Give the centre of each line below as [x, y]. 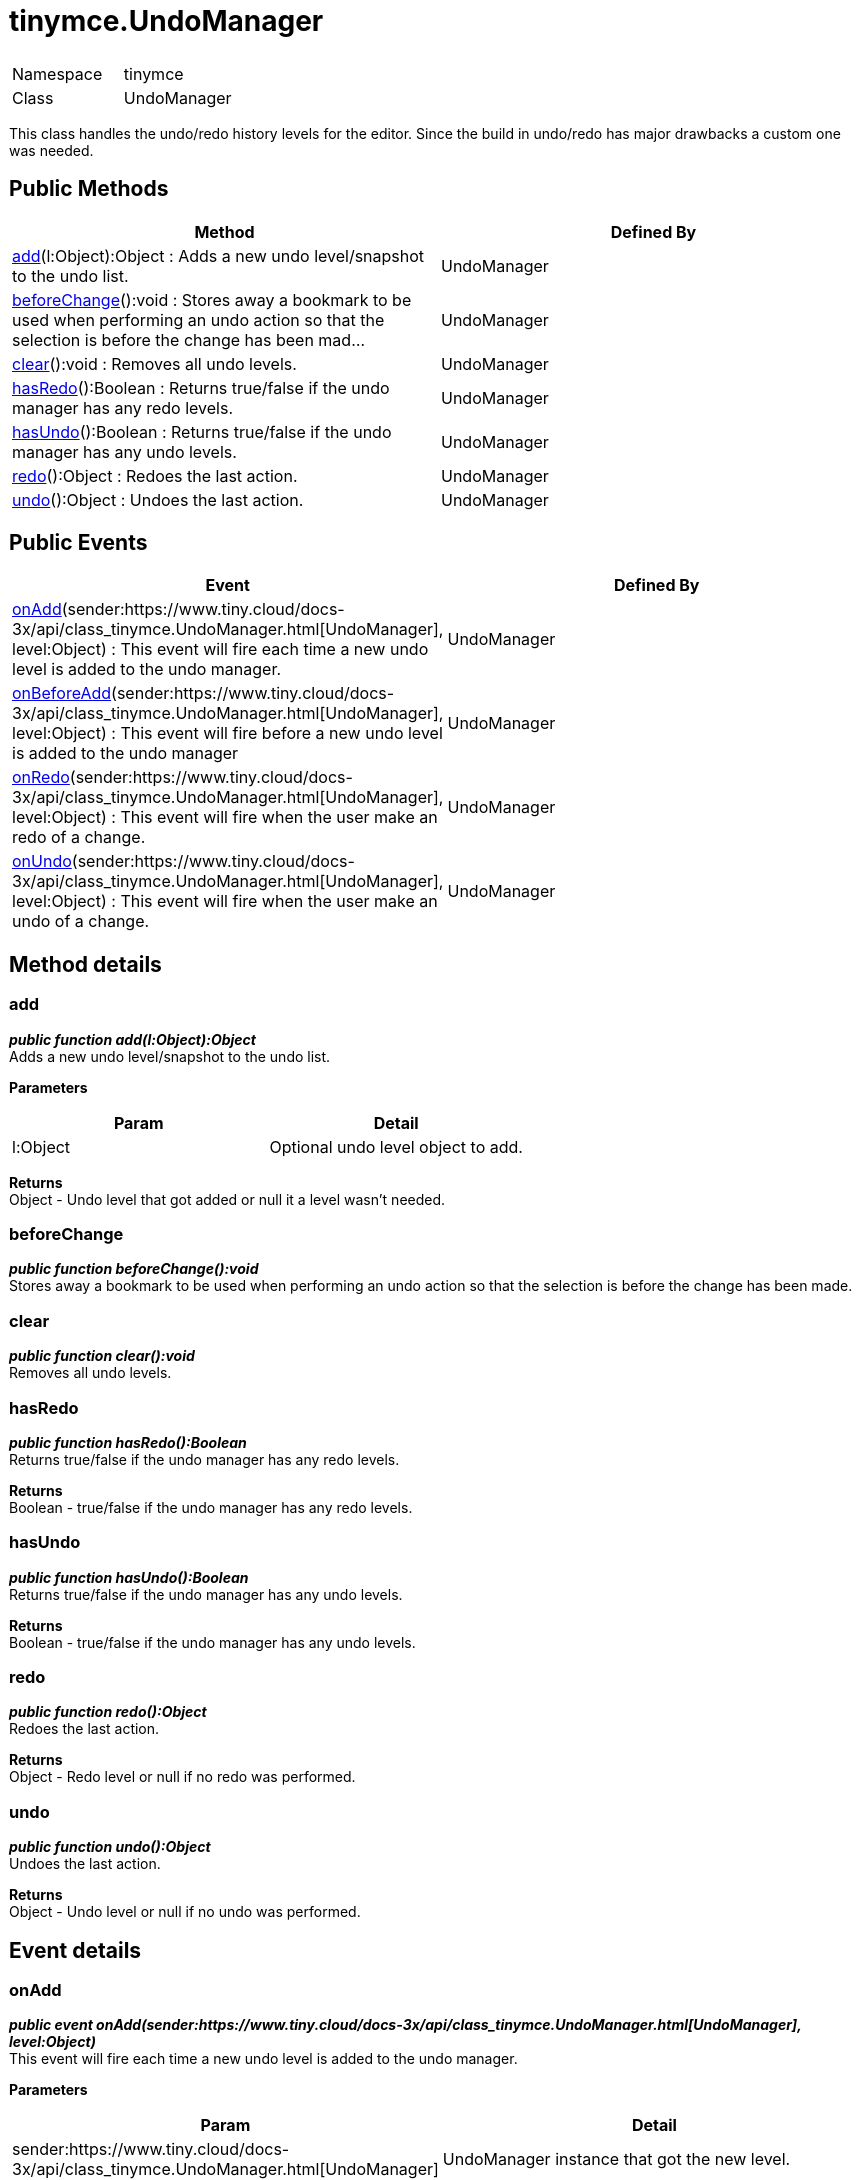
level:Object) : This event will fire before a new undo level [227, 733]
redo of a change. [79, 837]
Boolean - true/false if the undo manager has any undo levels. [212, 1642]
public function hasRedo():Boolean [128, 1442]
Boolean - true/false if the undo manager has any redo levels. [211, 1507]
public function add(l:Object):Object [132, 1039]
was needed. [51, 150]
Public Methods [89, 189]
